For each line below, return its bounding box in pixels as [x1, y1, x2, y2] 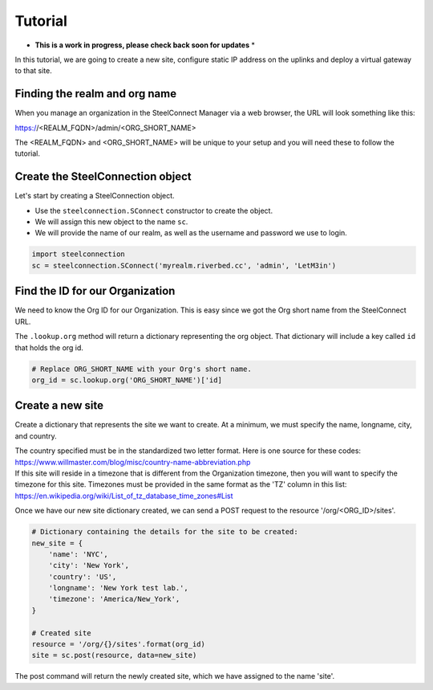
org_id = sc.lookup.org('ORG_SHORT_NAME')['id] [31, 375, 222, 385]
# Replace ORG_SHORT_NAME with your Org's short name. [31, 364, 252, 374]
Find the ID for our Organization [14, 284, 176, 298]
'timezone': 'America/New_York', [48, 594, 180, 604]
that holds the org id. [14, 342, 84, 353]
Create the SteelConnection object [14, 169, 192, 184]
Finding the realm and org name [14, 87, 176, 100]
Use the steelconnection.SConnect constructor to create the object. [34, 206, 273, 215]
